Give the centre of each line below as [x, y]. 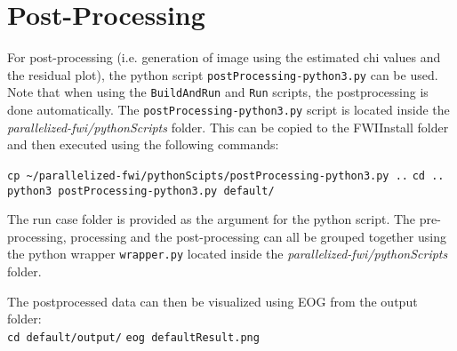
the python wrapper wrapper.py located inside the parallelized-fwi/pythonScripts [228, 254]
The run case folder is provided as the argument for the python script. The [212, 219]
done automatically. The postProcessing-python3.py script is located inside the [228, 110]
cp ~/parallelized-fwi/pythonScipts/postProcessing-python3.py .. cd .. [226, 175]
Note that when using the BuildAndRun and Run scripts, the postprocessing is [218, 92]
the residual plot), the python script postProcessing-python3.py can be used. [223, 74]
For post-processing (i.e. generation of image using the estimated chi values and [224, 57]
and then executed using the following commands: [143, 144]
